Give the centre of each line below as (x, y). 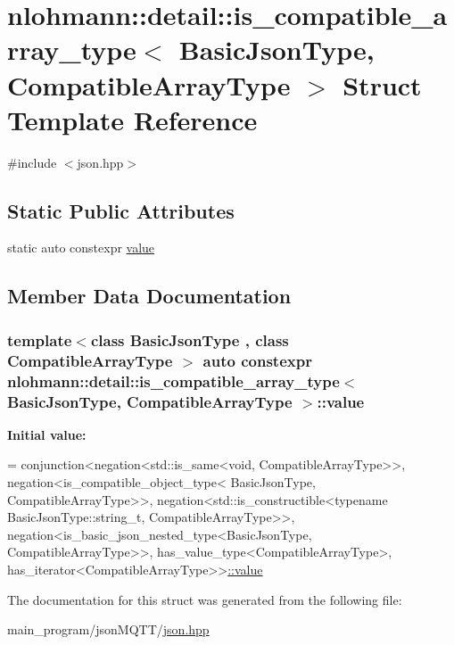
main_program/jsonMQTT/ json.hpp (108, 629)
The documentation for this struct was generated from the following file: (205, 599)
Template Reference (132, 119)
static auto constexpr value (81, 248)
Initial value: (47, 434)
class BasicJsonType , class (190, 339)
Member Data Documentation (149, 296)
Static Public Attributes (121, 210)
